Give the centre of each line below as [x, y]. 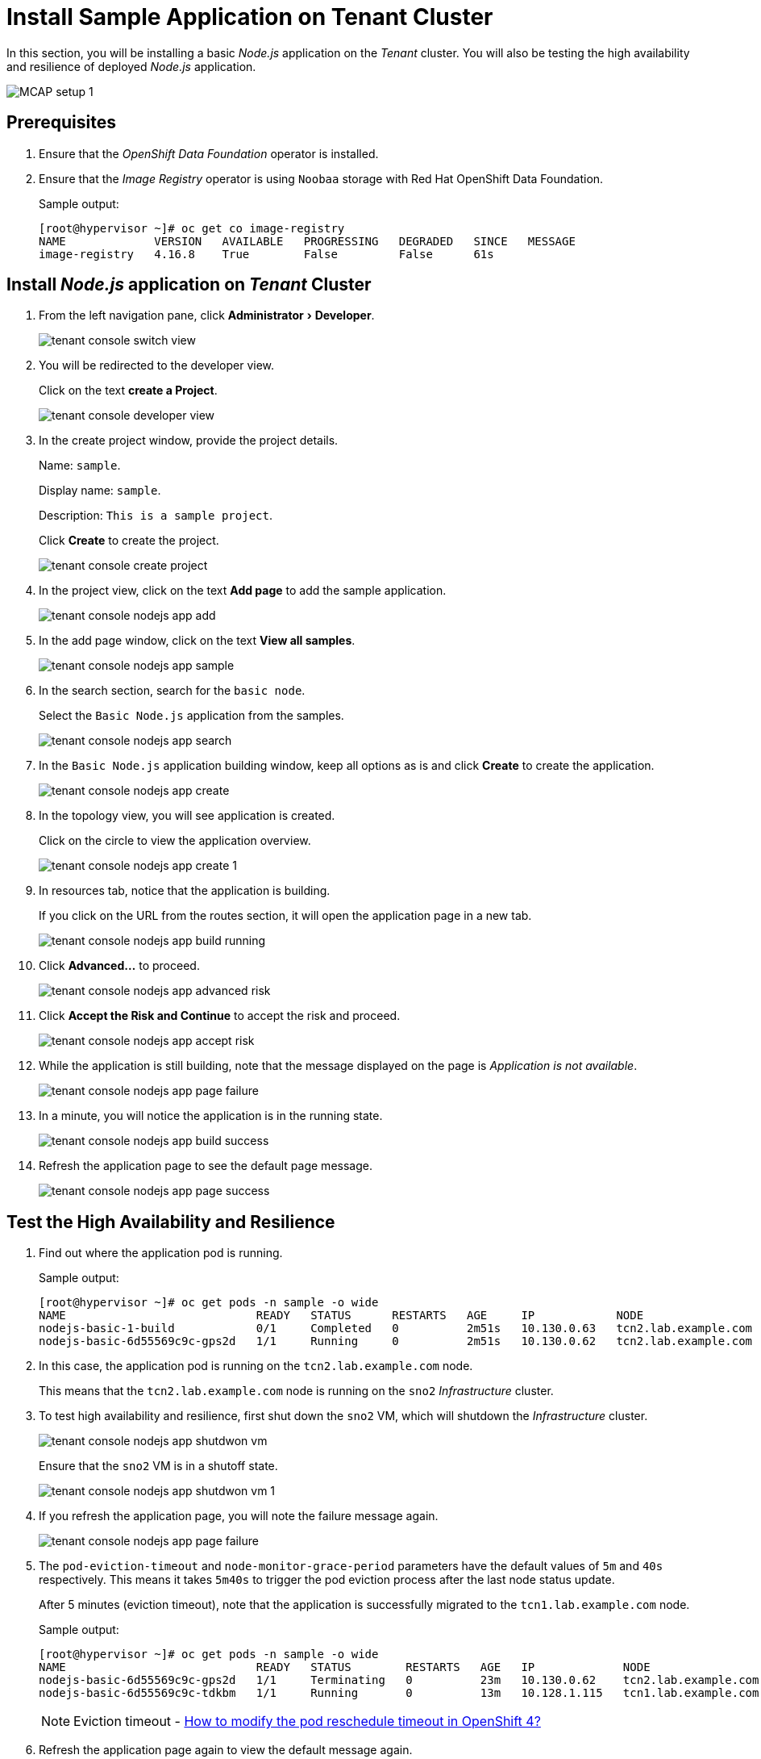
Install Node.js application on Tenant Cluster [189, 285]
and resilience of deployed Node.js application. [131, 66]
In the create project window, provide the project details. [189, 441]
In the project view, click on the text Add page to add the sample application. [243, 591]
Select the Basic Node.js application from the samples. [191, 716]
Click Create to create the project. [129, 541]
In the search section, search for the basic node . [172, 691]
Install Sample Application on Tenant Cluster [250, 17]
